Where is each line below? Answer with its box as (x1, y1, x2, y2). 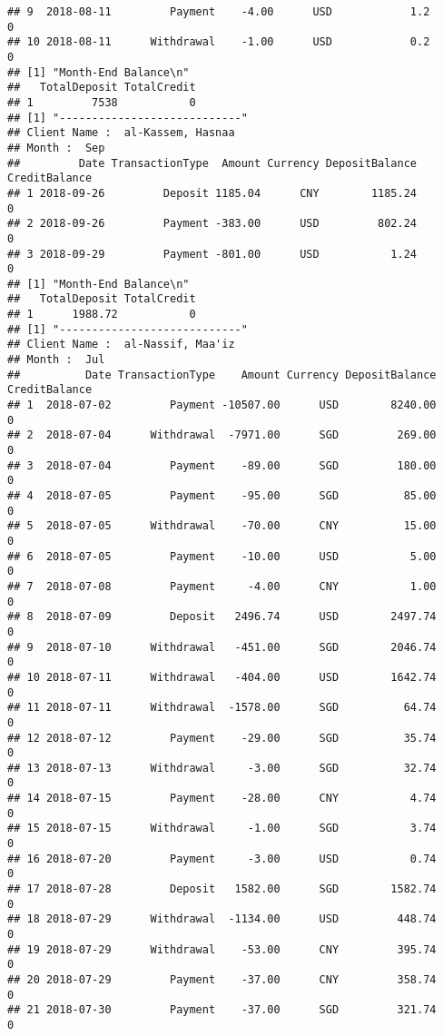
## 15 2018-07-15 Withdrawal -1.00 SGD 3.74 (7, 822, 437, 835)
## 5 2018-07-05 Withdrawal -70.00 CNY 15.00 (7, 519, 437, 533)
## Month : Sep (7, 141, 105, 154)
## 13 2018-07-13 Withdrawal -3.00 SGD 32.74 (7, 761, 437, 775)
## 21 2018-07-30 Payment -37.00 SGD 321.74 (7, 1003, 437, 1017)
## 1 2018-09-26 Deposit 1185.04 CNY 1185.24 (7, 186, 418, 200)
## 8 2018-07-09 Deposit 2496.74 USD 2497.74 (7, 610, 437, 624)
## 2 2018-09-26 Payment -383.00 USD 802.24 (7, 217, 418, 231)
